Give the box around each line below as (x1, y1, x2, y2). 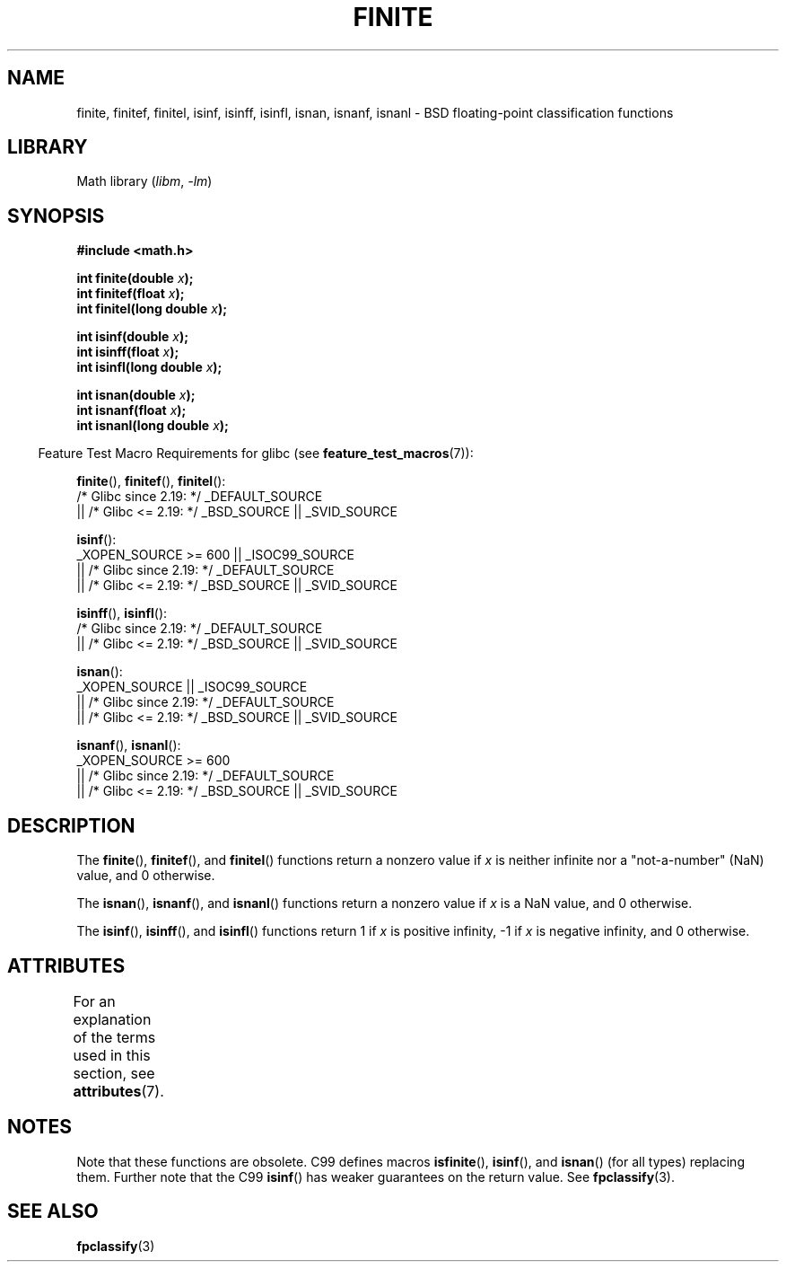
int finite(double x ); (76, 270, 194, 286)
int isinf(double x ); (76, 329, 189, 345)
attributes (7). (73, 1081, 164, 1100)
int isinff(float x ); (76, 344, 179, 360)
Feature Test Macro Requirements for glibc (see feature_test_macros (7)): (38, 445, 474, 462)
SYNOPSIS (7, 204, 105, 227)
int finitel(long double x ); (76, 301, 228, 317)
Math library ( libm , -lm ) (76, 173, 213, 189)
